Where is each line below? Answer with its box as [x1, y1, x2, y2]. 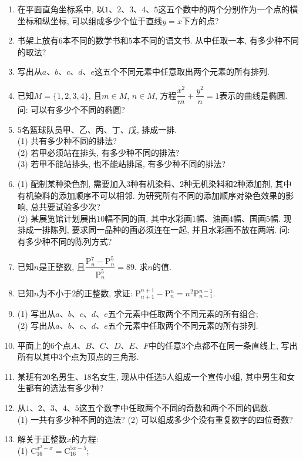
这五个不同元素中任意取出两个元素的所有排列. [95, 65, 270, 78]
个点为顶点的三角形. [62, 350, 139, 363]
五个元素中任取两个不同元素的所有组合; [107, 308, 258, 320]
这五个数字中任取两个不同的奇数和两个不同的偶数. [79, 401, 271, 413]
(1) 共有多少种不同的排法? [17, 135, 117, 147]
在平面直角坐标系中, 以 [17, 3, 105, 15]
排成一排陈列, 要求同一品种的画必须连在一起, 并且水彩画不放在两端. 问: [17, 223, 290, 236]
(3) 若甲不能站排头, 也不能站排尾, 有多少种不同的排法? [17, 158, 226, 170]
